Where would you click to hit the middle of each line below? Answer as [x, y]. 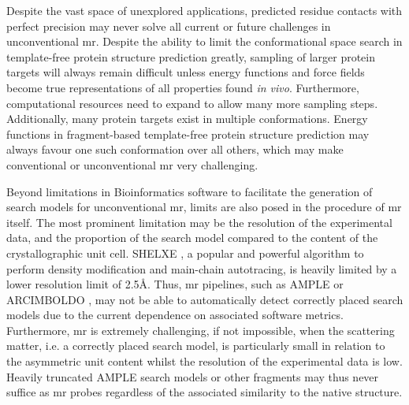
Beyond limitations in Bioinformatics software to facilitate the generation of [190, 191]
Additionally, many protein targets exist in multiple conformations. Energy [187, 119]
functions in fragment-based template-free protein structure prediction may [188, 134]
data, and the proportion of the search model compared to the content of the [192, 238]
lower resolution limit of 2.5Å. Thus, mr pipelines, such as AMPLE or [175, 284]
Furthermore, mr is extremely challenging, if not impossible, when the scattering [201, 330]
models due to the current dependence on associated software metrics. [175, 315]
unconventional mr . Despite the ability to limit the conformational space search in [204, 41]
